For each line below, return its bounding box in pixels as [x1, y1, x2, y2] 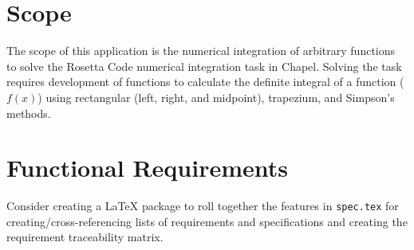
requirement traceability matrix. [6, 229, 164, 245]
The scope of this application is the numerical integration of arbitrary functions [6, 42, 396, 59]
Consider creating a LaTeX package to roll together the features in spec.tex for [6, 197, 399, 214]
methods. [6, 104, 51, 121]
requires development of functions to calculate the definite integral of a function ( [6, 73, 404, 90]
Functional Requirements [6, 151, 288, 184]
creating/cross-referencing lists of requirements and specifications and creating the [6, 213, 408, 229]
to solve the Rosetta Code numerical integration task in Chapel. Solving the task [6, 57, 402, 74]
